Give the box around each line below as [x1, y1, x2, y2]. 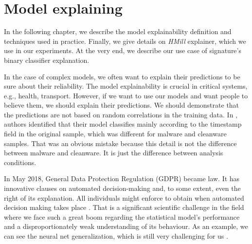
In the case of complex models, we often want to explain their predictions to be [4, 71, 240, 81]
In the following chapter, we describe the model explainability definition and [4, 26, 232, 37]
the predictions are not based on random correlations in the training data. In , [4, 109, 238, 119]
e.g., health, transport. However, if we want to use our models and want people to [4, 90, 248, 100]
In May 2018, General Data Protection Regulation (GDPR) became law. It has [4, 173, 240, 184]
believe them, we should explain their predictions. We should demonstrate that [4, 100, 239, 110]
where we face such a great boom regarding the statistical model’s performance [4, 211, 240, 222]
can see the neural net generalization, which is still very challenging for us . [4, 231, 228, 241]
